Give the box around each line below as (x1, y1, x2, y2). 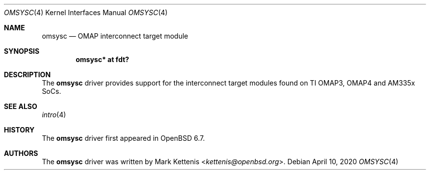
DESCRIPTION (4, 70, 51, 79)
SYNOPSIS (4, 47, 40, 55)
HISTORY (4, 126, 35, 134)
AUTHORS (4, 149, 38, 157)
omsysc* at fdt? (76, 55, 129, 64)
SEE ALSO (4, 102, 37, 110)
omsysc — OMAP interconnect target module (42, 32, 188, 40)
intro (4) (42, 110, 66, 119)
